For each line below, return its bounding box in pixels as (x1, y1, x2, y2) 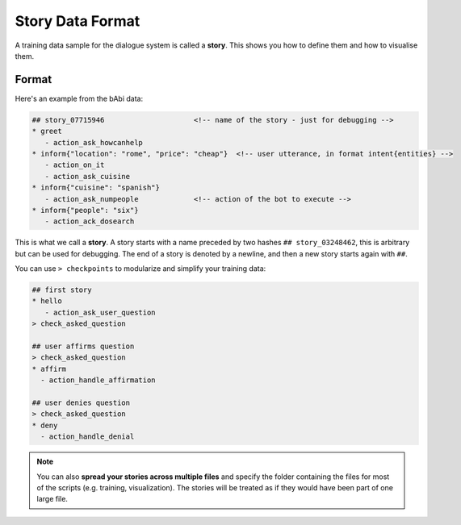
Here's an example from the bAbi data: (15, 94, 144, 103)
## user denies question (31, 398, 131, 407)
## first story (31, 285, 92, 294)
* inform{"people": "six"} (31, 206, 139, 215)
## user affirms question (31, 342, 135, 351)
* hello (31, 297, 62, 306)
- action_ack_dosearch (44, 217, 135, 226)
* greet (31, 127, 62, 136)
